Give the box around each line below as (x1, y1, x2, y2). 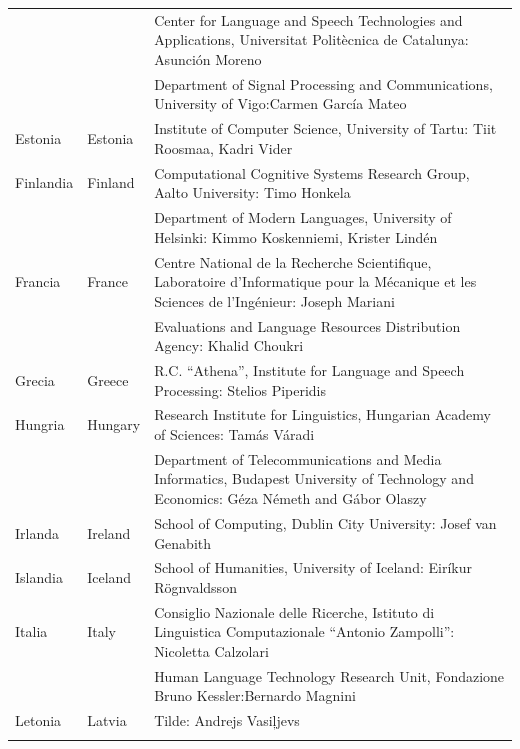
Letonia (15, 710, 62, 731)
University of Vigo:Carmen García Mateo (154, 93, 407, 114)
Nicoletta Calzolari (154, 640, 269, 661)
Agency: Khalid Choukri (154, 335, 304, 356)
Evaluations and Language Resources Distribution (154, 315, 461, 336)
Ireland (87, 522, 131, 543)
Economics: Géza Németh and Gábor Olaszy (154, 488, 427, 509)
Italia (15, 621, 48, 642)
